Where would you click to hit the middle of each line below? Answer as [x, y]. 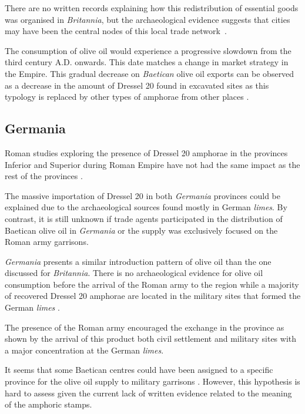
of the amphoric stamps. [48, 404]
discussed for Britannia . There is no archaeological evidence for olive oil [134, 273]
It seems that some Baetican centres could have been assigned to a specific [139, 370]
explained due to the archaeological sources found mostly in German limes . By [146, 207]
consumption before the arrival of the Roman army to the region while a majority [152, 284]
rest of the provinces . [44, 176]
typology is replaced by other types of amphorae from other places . [127, 97]
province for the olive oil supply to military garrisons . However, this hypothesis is [152, 381]
